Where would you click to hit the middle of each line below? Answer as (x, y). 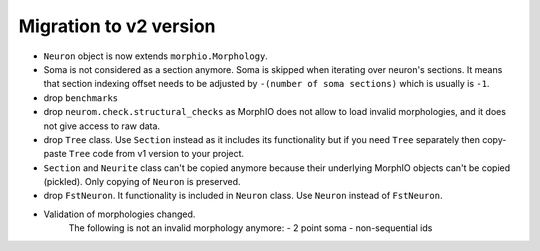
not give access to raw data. (101, 126)
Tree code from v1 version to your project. (156, 154)
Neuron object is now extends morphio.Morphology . (156, 56)
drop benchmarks (81, 97)
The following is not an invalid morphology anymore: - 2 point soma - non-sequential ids (250, 228)
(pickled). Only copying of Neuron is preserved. (142, 182)
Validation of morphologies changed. (119, 214)
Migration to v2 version (117, 26)
